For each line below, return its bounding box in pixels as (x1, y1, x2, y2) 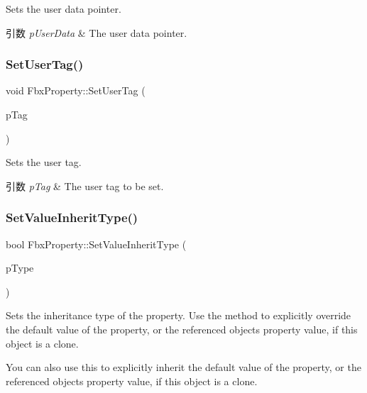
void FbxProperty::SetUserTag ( (6, 83, 146, 98)
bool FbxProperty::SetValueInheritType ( (6, 236, 187, 251)
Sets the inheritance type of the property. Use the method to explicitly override (6, 308, 351, 323)
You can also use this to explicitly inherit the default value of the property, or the (6, 360, 361, 375)
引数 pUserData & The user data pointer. (6, 25, 187, 40)
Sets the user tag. (6, 155, 82, 170)
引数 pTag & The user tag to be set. (6, 178, 164, 193)
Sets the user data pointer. (6, 1, 121, 16)
